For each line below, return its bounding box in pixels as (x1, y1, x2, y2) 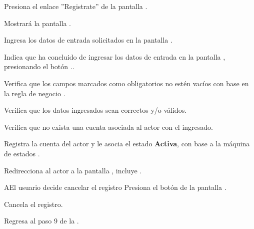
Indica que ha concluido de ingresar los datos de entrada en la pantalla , (4, 51, 225, 62)
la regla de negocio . (4, 88, 65, 98)
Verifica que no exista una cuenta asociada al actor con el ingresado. (4, 121, 213, 132)
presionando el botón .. (4, 61, 74, 72)
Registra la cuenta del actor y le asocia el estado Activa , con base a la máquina (4, 138, 250, 149)
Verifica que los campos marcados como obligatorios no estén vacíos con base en (4, 78, 249, 88)
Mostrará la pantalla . (4, 18, 71, 28)
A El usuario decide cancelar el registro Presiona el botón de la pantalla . (4, 182, 226, 192)
